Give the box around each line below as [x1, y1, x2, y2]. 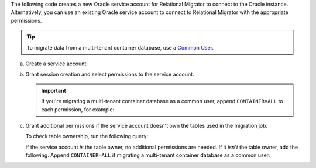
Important [41, 87, 67, 94]
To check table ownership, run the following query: [25, 133, 149, 140]
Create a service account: [25, 60, 88, 67]
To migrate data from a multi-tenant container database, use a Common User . [26, 44, 214, 51]
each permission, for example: [41, 106, 115, 113]
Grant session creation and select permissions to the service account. [25, 71, 194, 78]
